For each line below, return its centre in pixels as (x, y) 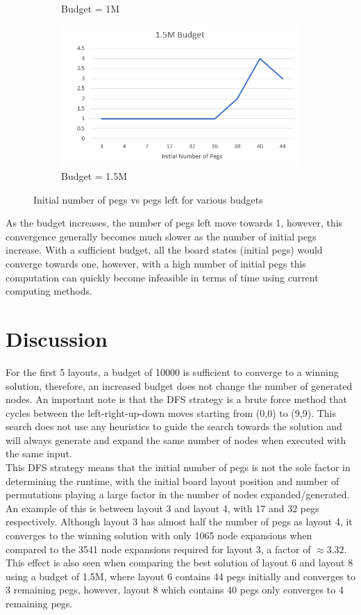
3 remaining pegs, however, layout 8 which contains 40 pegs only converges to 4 (175, 590)
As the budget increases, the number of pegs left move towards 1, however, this (174, 223)
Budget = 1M (91, 8)
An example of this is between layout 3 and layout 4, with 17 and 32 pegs (162, 508)
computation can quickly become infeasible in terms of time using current (162, 277)
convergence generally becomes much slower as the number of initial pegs (161, 236)
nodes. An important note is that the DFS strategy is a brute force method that (177, 399)
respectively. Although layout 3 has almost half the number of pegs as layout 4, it (179, 522)
